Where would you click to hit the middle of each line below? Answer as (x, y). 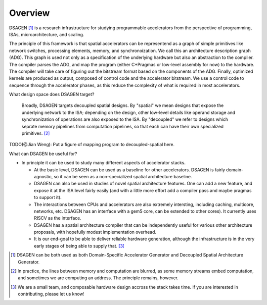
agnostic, (43, 176)
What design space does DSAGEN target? (52, 95)
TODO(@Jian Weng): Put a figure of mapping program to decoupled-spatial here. (92, 145)
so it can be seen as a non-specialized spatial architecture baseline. (123, 176)
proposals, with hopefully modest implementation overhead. (95, 232)
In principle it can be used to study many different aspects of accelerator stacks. (104, 163)
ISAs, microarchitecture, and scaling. (46, 34)
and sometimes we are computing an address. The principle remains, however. (98, 278)
